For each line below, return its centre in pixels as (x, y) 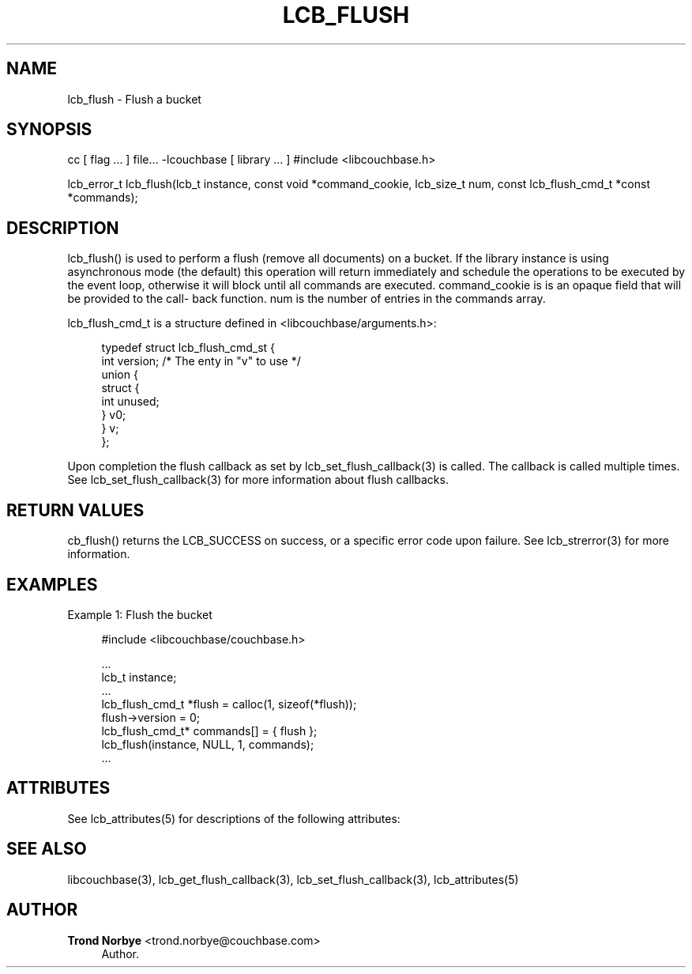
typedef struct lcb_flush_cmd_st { (188, 348)
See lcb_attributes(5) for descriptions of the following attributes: (234, 818)
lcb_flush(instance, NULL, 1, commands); (208, 744)
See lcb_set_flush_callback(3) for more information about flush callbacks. (258, 480)
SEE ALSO (47, 849)
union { (120, 375)
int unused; (130, 402)
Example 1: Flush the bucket (140, 614)
